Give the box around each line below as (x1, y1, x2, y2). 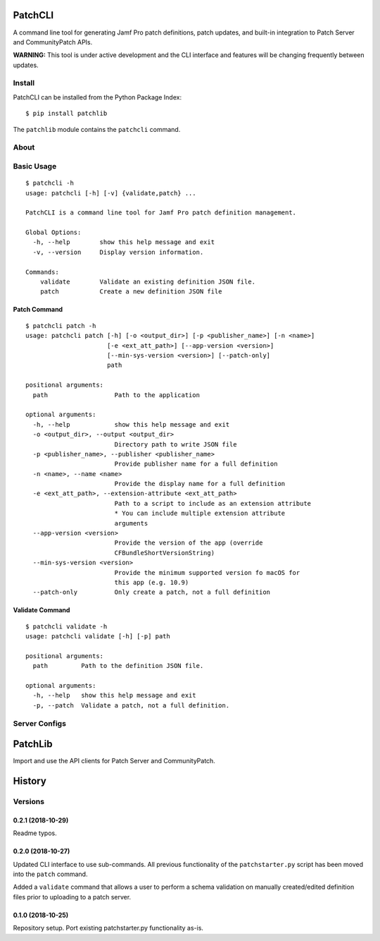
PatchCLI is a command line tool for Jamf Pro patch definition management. (25, 209, 297, 217)
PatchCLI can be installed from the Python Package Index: (13, 92, 182, 102)
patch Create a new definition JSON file (39, 288, 222, 296)
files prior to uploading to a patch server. (13, 892, 132, 901)
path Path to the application (32, 391, 201, 399)
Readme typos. (13, 829, 58, 837)
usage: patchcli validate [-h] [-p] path (25, 632, 170, 641)
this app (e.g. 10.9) (114, 578, 189, 586)
